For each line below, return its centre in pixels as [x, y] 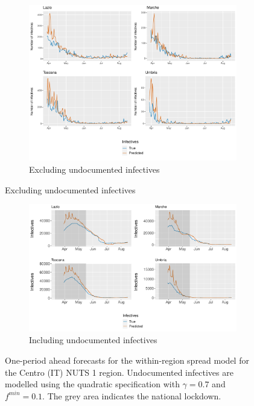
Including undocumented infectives [93, 340]
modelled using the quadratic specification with [92, 384]
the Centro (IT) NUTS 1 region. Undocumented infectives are [119, 372]
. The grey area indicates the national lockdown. [132, 395]
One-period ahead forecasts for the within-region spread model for [127, 360]
